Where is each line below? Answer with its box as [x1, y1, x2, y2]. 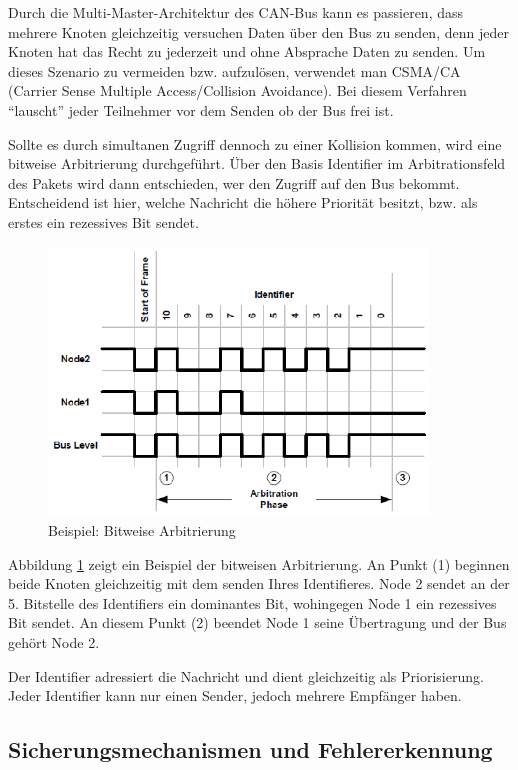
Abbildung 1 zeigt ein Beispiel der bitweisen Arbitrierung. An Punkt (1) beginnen [8, 553, 510, 574]
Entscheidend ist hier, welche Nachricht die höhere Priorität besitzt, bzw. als [8, 192, 478, 213]
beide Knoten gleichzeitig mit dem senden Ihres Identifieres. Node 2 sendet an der [8, 573, 510, 594]
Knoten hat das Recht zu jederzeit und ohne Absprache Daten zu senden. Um [8, 41, 486, 62]
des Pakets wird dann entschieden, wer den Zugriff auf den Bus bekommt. [8, 172, 460, 193]
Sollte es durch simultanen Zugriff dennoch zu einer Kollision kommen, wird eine [8, 133, 502, 154]
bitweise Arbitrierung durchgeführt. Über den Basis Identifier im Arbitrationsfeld [8, 153, 506, 174]
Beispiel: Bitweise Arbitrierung [48, 520, 236, 541]
